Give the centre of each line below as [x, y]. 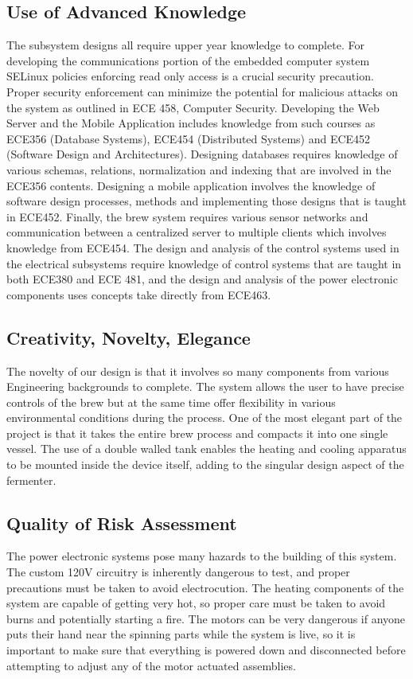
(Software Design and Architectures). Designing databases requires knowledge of [202, 154]
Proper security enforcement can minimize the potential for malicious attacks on [203, 91]
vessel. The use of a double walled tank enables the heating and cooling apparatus [206, 449]
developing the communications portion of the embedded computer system [188, 60]
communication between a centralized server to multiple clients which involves [197, 232]
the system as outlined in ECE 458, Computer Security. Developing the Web [193, 107]
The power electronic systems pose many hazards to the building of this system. [202, 556]
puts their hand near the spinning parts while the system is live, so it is [181, 634]
